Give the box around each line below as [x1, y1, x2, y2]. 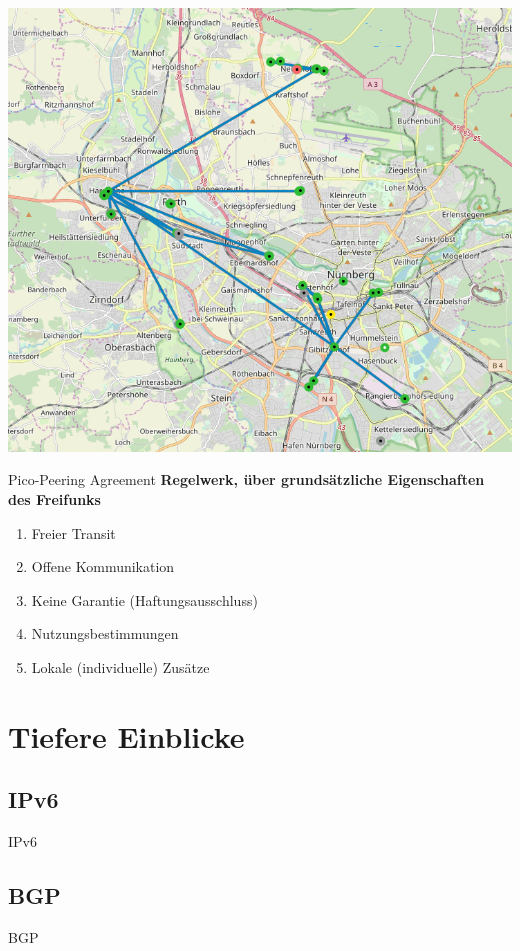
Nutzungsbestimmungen [31, 623, 179, 644]
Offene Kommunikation [31, 556, 175, 577]
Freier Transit [31, 522, 116, 543]
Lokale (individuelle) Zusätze [31, 657, 210, 677]
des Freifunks [8, 489, 101, 510]
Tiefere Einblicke [8, 715, 245, 756]
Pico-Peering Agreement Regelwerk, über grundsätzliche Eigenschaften [8, 469, 485, 490]
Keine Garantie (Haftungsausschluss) [31, 589, 258, 610]
